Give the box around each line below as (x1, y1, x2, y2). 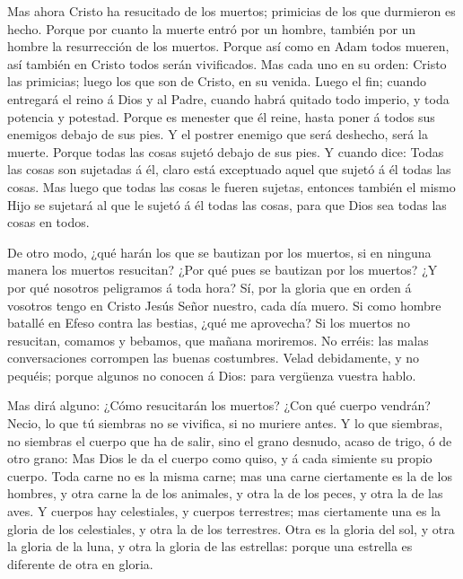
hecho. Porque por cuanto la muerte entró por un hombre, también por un (7, 19, 416, 38)
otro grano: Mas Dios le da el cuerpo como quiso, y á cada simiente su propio (7, 449, 432, 468)
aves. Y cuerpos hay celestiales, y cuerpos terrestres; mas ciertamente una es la (7, 502, 441, 521)
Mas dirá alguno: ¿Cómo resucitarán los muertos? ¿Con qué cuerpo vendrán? (7, 396, 431, 415)
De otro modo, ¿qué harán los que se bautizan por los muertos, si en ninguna (7, 242, 432, 261)
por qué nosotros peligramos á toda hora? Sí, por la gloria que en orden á (7, 277, 412, 296)
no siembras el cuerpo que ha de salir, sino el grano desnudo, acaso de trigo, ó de (7, 431, 452, 450)
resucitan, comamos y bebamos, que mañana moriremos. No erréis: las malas (7, 330, 429, 349)
